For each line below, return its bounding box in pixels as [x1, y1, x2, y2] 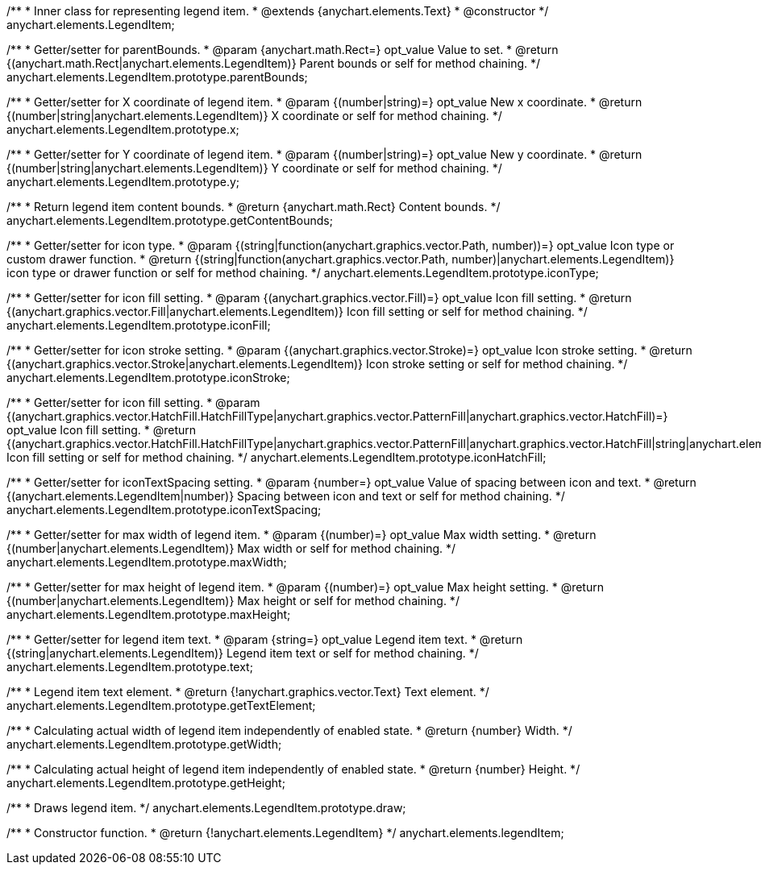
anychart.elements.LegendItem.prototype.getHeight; [6, 776, 285, 790]
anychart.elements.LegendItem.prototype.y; [6, 175, 240, 189]
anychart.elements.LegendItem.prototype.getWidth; [6, 737, 282, 751]
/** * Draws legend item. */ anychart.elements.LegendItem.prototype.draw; [6, 801, 406, 815]
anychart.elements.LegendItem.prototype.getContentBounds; [6, 214, 333, 227]
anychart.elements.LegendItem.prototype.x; [6, 122, 239, 136]
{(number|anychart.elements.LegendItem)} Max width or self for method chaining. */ [6, 541, 456, 555]
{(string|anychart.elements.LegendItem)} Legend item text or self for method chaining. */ [6, 646, 479, 660]
